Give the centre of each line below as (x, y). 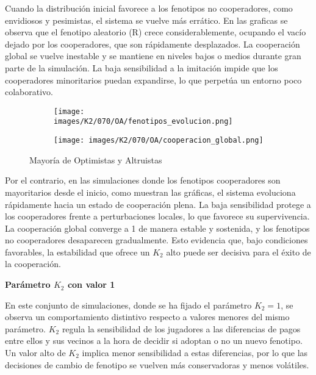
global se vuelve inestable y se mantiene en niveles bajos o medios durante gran (153, 56)
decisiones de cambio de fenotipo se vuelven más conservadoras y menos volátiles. (157, 364)
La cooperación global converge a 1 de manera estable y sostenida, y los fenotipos (157, 228)
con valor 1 (91, 284)
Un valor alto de (35, 353)
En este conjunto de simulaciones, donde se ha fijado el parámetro (128, 305)
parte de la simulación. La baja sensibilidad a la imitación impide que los (142, 67)
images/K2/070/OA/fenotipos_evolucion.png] (143, 122)
